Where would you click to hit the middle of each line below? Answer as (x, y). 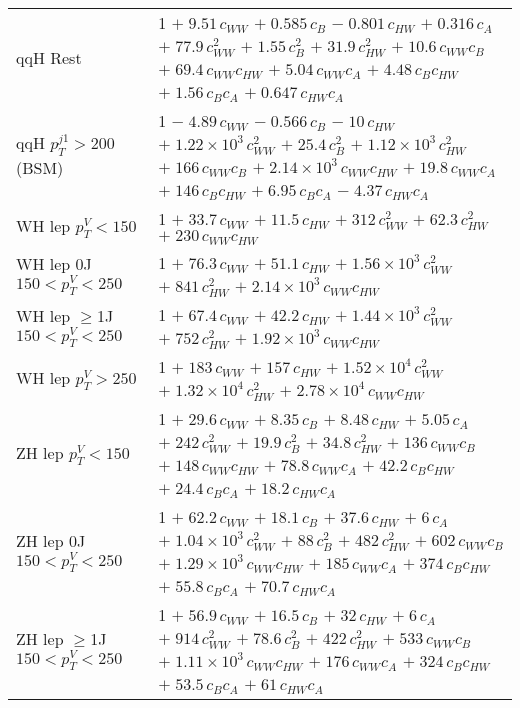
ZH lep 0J (51, 541)
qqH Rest (49, 57)
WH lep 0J (54, 264)
